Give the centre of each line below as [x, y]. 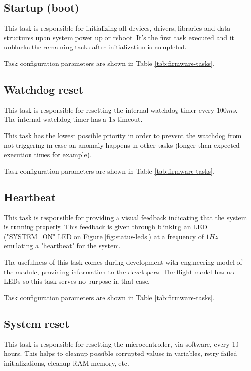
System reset [37, 323]
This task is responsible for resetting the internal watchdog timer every [109, 109]
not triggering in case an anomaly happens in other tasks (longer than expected [122, 145]
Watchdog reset [44, 89]
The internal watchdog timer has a [55, 119]
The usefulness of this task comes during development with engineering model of [123, 262]
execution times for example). [48, 154]
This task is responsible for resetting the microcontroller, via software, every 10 [121, 344]
